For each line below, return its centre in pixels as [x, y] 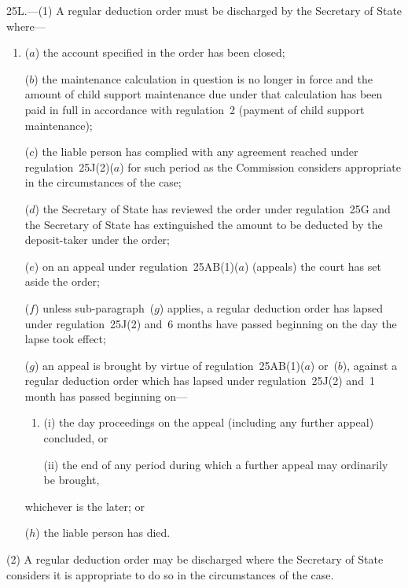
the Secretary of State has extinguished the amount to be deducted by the [204, 224]
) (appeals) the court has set [312, 266]
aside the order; [62, 281]
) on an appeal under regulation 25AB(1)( [136, 266]
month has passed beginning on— [106, 396]
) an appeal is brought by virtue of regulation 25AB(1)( [169, 365]
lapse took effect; [65, 339]
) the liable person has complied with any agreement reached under [196, 152]
